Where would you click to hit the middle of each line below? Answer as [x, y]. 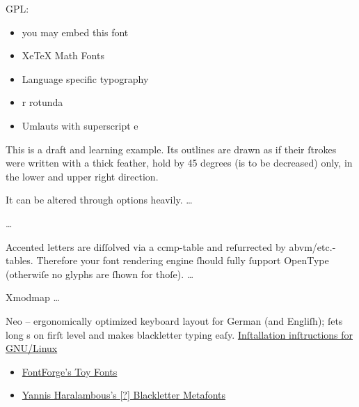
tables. [19, 260]
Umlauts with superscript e [80, 125]
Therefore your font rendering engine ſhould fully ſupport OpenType [183, 260]
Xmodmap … [33, 297]
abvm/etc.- [312, 246]
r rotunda [42, 102]
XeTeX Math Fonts [63, 55]
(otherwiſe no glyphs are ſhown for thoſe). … [100, 274]
